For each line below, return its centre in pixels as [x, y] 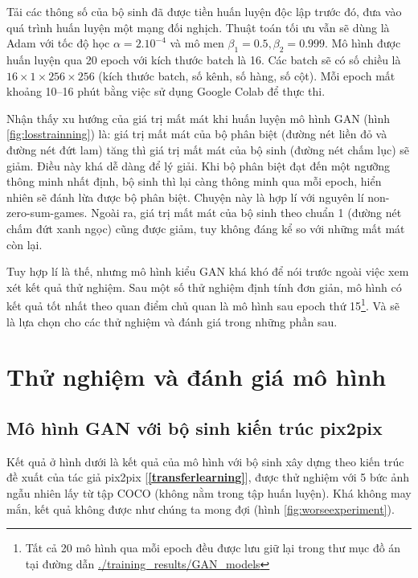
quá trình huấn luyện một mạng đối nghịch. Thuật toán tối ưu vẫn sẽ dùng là [198, 27]
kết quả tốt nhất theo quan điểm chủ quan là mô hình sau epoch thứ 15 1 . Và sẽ [203, 304]
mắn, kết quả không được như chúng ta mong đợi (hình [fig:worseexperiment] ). [201, 508]
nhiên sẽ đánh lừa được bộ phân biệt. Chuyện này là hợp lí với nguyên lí [185, 197]
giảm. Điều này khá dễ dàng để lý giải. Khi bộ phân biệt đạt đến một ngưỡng [199, 165]
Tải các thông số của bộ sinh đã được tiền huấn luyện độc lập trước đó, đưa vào [204, 11]
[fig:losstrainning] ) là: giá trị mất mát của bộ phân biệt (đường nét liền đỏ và [197, 134]
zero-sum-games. [47, 213]
